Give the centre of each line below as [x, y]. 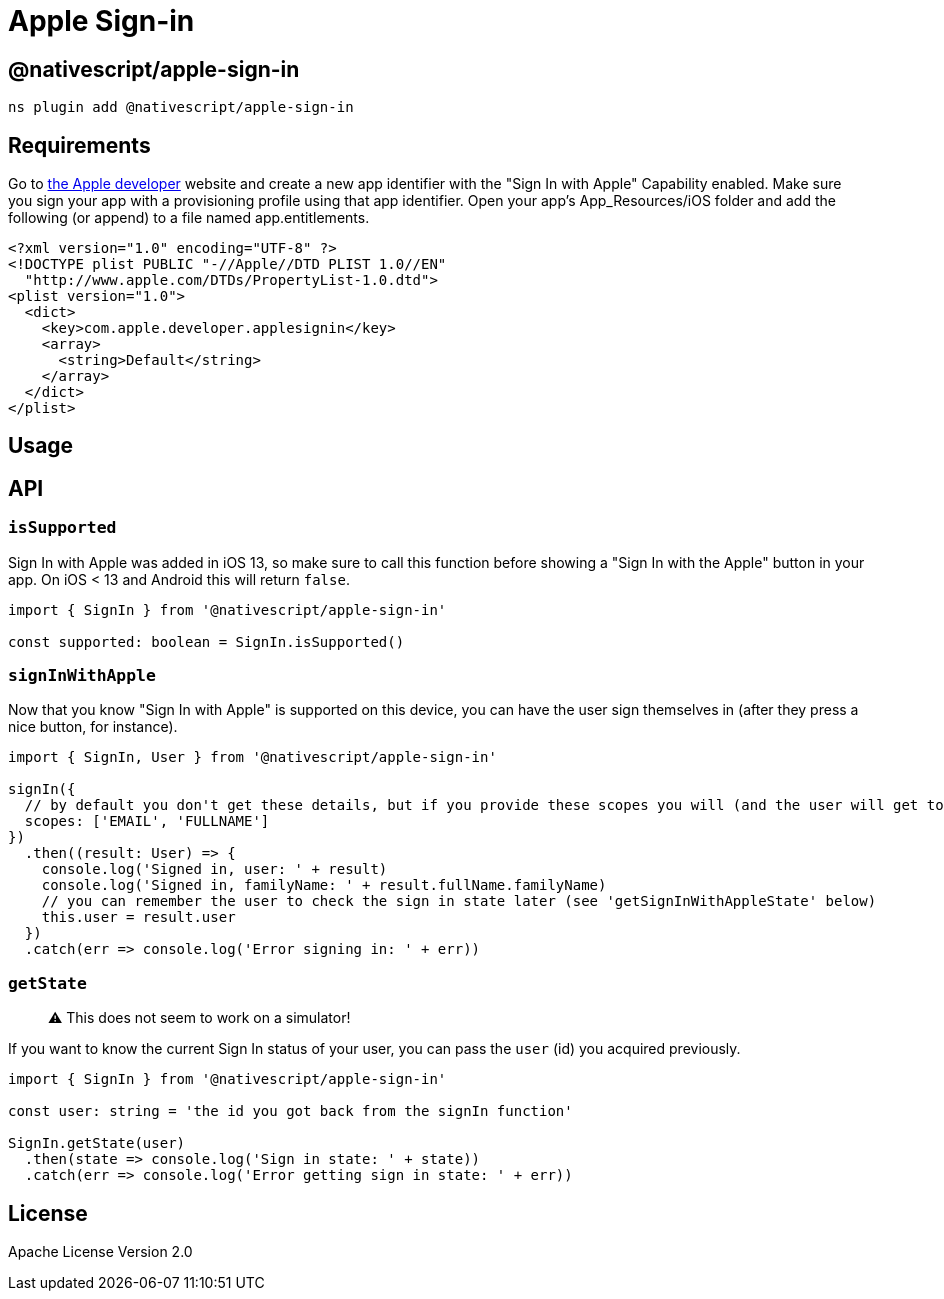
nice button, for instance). [93, 727]
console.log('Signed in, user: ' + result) [214, 869]
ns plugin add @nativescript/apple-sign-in [181, 107]
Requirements [79, 145]
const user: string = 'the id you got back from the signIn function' [290, 1111]
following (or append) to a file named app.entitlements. [189, 218]
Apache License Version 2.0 [100, 1251]
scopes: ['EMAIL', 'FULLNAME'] [147, 821]
